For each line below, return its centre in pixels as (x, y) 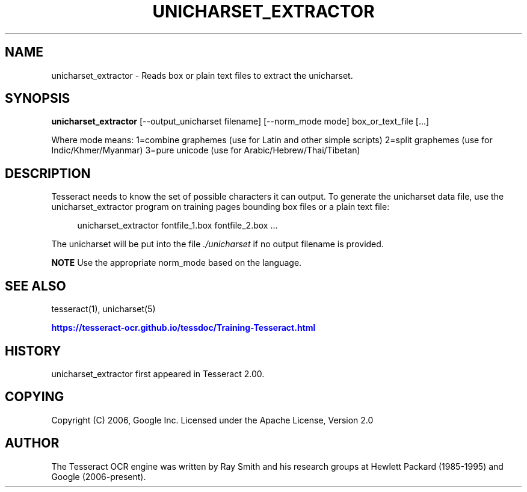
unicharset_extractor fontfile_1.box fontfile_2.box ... (177, 226)
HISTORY (33, 351)
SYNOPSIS (38, 99)
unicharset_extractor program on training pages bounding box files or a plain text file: (220, 207)
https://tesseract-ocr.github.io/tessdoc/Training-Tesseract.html (183, 328)
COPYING (35, 397)
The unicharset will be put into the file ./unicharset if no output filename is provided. (217, 244)
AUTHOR (32, 443)
